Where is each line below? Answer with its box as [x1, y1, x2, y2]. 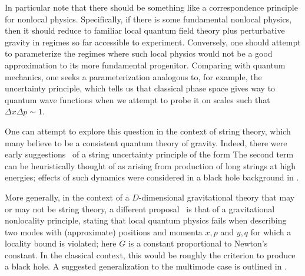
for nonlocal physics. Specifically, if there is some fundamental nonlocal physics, [5, 12, 292, 25]
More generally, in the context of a [5, 190, 130, 203]
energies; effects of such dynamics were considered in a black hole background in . [5, 171, 299, 183]
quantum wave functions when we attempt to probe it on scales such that [5, 93, 270, 106]
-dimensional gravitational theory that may [138, 190, 295, 203]
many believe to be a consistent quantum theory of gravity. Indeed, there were [5, 136, 287, 149]
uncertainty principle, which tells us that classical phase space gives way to [5, 82, 276, 94]
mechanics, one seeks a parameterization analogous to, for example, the [5, 70, 262, 83]
